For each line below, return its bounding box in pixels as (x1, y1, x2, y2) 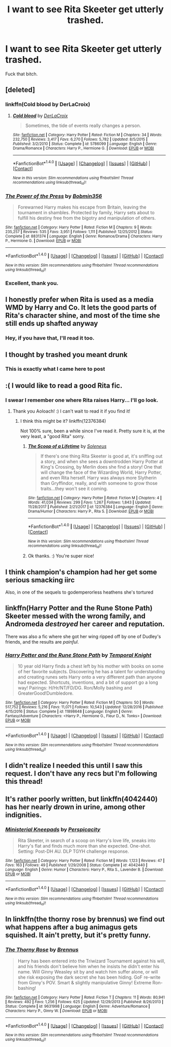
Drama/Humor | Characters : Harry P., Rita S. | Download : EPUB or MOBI (27, 509, 154, 514)
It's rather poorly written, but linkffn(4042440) (5, 795, 158, 803)
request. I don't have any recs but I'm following (5, 769, 158, 778)
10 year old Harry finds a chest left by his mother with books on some (17, 663, 164, 669)
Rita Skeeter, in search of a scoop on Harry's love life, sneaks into (17, 837, 156, 844)
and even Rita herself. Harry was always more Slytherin (40, 475, 157, 481)
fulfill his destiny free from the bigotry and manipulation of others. (17, 215, 156, 221)
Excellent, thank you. (5, 279, 59, 287)
